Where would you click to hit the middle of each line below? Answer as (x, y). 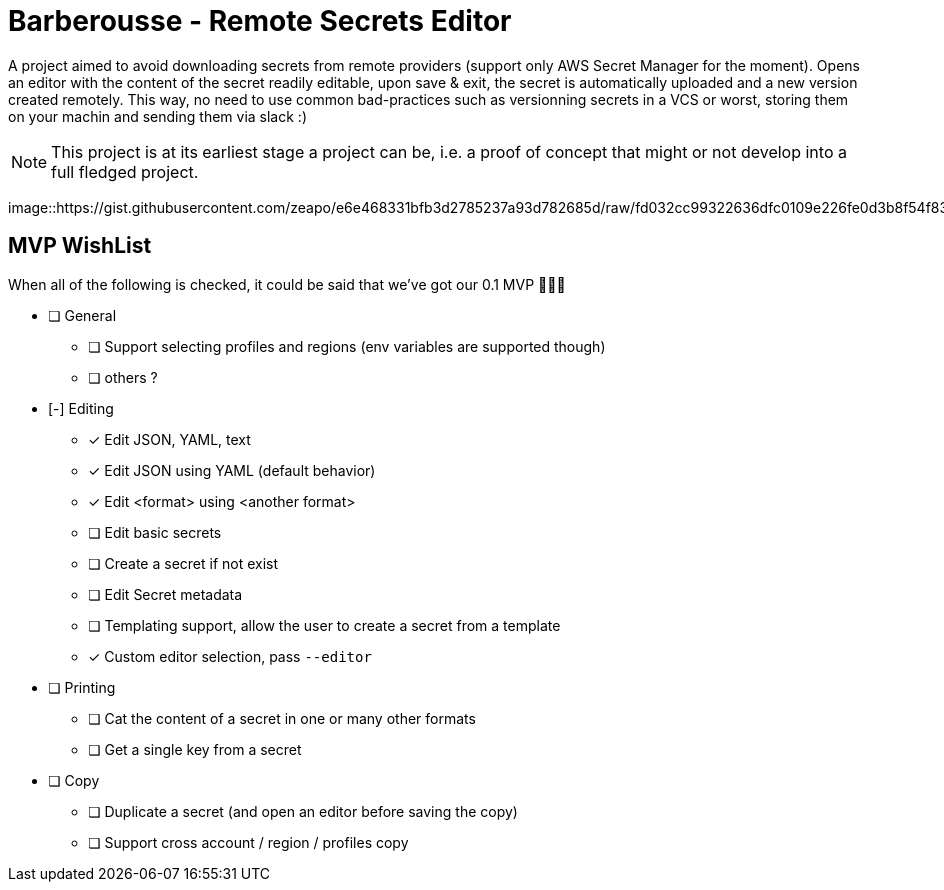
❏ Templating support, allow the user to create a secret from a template (324, 625)
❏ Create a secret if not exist (183, 563)
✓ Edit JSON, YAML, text (169, 439)
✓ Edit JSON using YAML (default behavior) (232, 470)
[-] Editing (81, 408)
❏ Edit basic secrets (155, 532)
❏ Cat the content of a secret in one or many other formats (282, 718)
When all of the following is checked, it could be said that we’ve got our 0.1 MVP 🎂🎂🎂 (287, 284)
